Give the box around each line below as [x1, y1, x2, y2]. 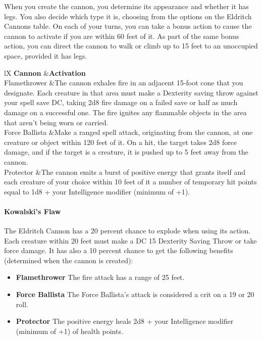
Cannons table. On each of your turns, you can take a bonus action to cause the [4, 21, 252, 31]
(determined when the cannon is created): [4, 255, 133, 265]
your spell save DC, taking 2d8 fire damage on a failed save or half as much [4, 97, 238, 108]
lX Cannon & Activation [4, 67, 86, 78]
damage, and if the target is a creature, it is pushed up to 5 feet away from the [4, 147, 248, 157]
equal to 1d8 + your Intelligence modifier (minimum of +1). [4, 186, 190, 197]
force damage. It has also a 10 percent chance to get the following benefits [4, 245, 233, 256]
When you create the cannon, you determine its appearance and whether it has [4, 1, 249, 11]
